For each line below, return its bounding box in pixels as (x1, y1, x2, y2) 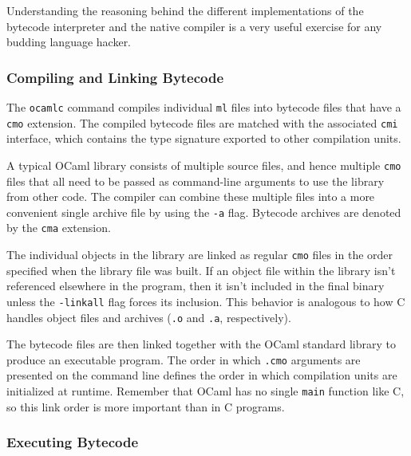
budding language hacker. (6, 33, 132, 50)
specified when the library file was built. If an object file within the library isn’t (6, 261, 396, 278)
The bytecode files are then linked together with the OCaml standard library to (6, 336, 397, 352)
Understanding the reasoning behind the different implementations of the (6, 2, 364, 18)
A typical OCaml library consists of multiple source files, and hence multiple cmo (6, 156, 401, 173)
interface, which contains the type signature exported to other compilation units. (6, 130, 401, 147)
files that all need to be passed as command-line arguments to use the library (6, 172, 385, 189)
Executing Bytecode (6, 432, 139, 452)
